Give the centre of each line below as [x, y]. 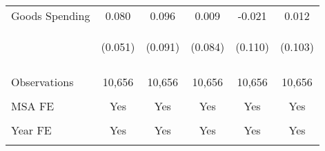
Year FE [31, 130]
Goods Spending [51, 16]
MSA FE [33, 106]
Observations [42, 82]
